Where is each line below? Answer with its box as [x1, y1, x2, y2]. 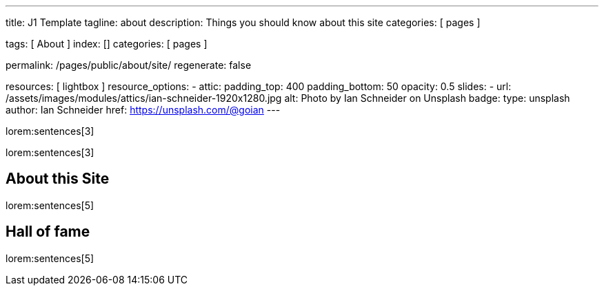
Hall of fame [6, 223, 90, 241]
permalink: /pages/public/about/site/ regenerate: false [6, 59, 252, 71]
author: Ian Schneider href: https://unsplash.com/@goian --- [6, 104, 281, 116]
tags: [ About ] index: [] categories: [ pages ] [6, 38, 208, 50]
